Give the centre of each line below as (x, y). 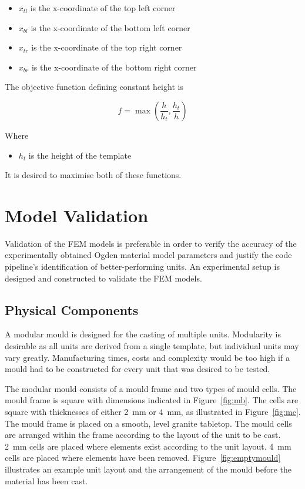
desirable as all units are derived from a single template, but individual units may (152, 346)
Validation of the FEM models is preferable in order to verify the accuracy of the (151, 243)
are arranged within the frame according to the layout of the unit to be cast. (143, 435)
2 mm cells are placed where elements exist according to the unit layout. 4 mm (148, 446)
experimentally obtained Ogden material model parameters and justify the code (148, 255)
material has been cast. (46, 480)
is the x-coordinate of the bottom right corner (114, 67)
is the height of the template (80, 155)
